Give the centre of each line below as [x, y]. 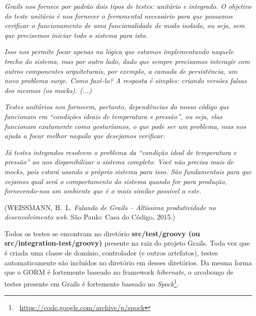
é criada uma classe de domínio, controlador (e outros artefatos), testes [111, 253]
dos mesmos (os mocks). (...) [48, 90]
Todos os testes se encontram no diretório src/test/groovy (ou [102, 233]
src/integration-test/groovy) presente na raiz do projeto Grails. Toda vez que [127, 243]
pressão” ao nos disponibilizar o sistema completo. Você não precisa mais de [119, 162]
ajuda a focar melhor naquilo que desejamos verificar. [85, 136]
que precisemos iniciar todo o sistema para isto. [76, 35]
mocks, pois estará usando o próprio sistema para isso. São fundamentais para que [128, 171]
